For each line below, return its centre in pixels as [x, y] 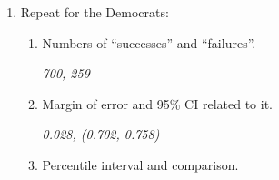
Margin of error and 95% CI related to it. [157, 103]
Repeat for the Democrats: [95, 12]
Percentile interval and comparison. [140, 164]
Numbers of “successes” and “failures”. [149, 42]
